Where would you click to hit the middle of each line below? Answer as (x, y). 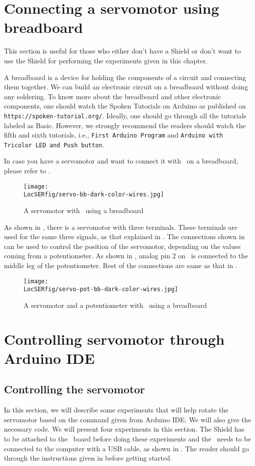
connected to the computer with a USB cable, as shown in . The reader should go (127, 448)
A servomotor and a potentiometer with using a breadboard (115, 305)
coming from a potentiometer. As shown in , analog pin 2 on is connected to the (126, 256)
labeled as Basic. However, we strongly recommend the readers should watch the (125, 125)
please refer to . (27, 171)
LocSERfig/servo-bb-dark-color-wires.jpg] (94, 195)
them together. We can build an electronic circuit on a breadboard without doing (126, 87)
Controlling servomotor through (114, 339)
